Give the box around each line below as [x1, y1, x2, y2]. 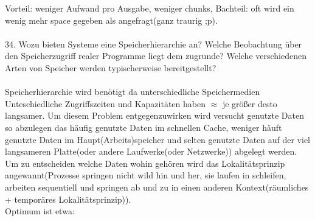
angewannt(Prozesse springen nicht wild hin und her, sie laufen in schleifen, [5, 169, 286, 181]
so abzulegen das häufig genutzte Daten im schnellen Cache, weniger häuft [5, 121, 282, 133]
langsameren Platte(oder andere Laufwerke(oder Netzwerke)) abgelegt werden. [5, 145, 297, 158]
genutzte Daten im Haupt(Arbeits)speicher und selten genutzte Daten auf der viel [5, 133, 311, 146]
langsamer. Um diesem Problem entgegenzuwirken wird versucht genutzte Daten [5, 109, 304, 122]
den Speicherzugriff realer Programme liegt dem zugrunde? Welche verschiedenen [5, 49, 307, 62]
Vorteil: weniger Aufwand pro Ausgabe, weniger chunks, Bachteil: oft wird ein [5, 2, 294, 14]
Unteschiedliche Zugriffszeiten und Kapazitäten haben [5, 97, 206, 110]
